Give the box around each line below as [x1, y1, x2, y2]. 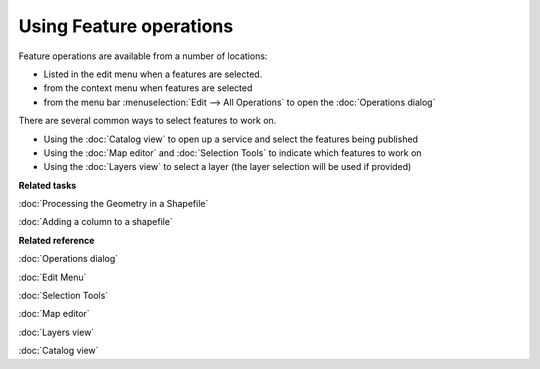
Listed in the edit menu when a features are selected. [43, 68, 263, 80]
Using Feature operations [18, 15, 234, 37]
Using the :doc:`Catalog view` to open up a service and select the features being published [43, 133, 419, 145]
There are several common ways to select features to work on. [18, 115, 277, 127]
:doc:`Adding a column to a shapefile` [18, 216, 174, 228]
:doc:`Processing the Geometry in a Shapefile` [18, 198, 209, 210]
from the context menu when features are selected [43, 82, 253, 94]
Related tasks [18, 179, 77, 191]
